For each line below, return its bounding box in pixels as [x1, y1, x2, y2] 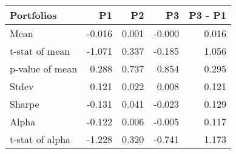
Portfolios [10, 8, 57, 22]
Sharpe [10, 97, 39, 111]
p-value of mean [10, 61, 78, 75]
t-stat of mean [10, 44, 70, 58]
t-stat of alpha [10, 132, 71, 146]
